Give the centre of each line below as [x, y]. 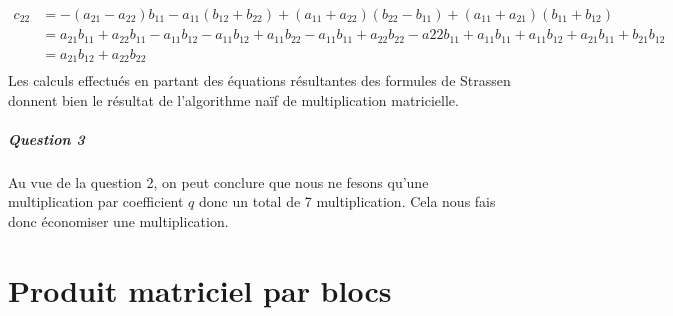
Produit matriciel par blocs [200, 289]
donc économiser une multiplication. [118, 220]
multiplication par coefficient [96, 201]
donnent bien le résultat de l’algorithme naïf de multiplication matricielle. [233, 99]
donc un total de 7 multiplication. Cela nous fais [347, 201]
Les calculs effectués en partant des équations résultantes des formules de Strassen [259, 80]
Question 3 [46, 138]
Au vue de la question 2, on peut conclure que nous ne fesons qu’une [218, 181]
